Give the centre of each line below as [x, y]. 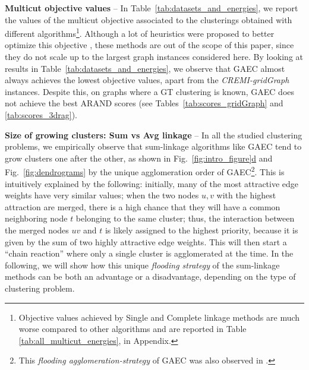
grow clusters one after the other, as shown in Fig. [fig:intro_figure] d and [139, 158]
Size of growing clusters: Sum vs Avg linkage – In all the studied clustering [154, 135]
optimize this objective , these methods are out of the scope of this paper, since [149, 45]
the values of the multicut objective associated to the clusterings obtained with [149, 19]
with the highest [246, 195]
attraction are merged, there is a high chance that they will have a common [143, 206]
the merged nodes [37, 230]
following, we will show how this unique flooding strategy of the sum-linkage [142, 265]
